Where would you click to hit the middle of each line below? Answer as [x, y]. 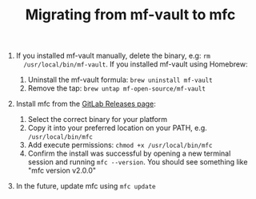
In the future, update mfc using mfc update [86, 186]
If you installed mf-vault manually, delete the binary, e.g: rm [113, 56]
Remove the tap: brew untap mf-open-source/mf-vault [117, 88]
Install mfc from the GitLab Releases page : [86, 104]
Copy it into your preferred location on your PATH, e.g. [118, 128]
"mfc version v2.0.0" [62, 171]
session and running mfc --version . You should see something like [138, 162]
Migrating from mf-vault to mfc [130, 15]
